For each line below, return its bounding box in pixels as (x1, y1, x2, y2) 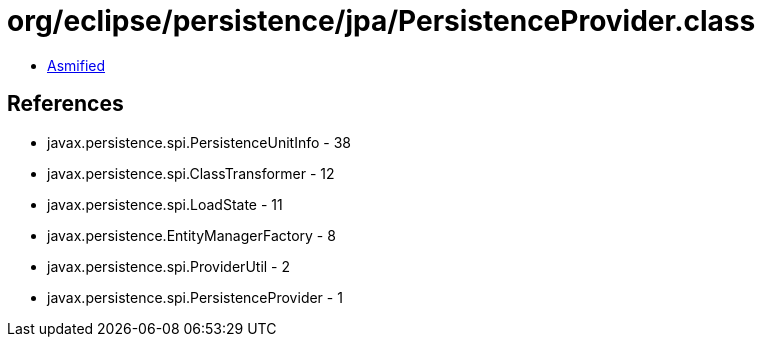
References (7, 91, 124, 117)
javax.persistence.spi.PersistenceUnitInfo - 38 (47, 133, 352, 151)
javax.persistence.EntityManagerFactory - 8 (47, 226, 336, 244)
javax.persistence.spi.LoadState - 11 (47, 195, 283, 213)
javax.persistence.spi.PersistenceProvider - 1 (47, 288, 343, 306)
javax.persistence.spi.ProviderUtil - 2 (47, 257, 291, 275)
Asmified (47, 56, 106, 74)
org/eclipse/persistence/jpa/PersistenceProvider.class (7, 4, 756, 38)
